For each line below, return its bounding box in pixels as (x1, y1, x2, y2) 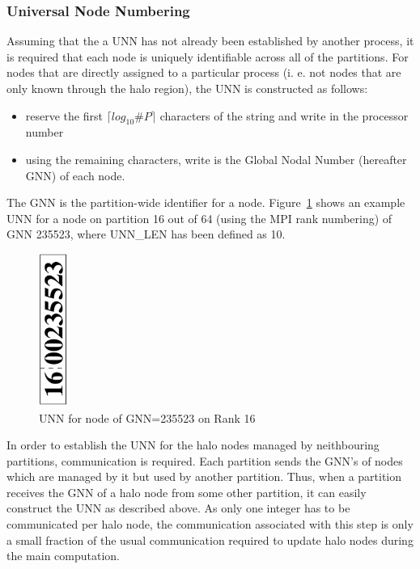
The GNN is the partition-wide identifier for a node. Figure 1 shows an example (6, 194, 405, 211)
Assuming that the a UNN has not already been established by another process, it (6, 32, 414, 49)
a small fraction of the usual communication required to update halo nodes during (6, 531, 414, 548)
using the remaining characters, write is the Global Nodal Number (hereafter (25, 150, 407, 167)
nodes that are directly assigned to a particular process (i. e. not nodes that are (6, 64, 401, 81)
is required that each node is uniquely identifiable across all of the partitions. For (6, 48, 409, 65)
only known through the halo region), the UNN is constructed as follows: (6, 80, 368, 96)
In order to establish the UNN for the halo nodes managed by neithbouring (6, 436, 380, 453)
